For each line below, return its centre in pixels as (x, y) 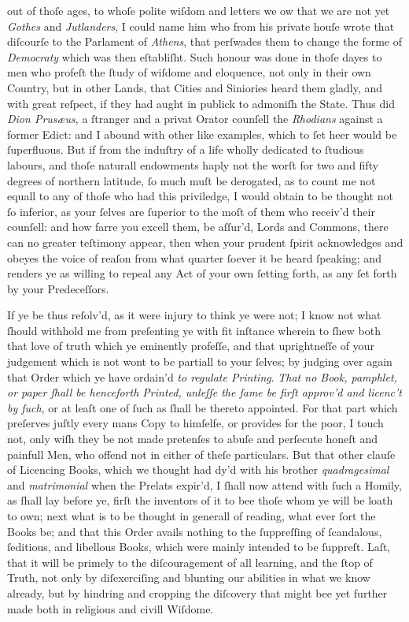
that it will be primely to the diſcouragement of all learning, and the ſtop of (190, 562)
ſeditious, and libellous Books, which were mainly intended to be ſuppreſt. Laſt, (199, 547)
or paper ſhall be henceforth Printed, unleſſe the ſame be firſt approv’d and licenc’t (204, 392)
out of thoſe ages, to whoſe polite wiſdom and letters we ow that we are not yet (199, 10)
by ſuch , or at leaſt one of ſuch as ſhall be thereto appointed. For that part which (203, 407)
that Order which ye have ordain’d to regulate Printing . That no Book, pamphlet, (202, 376)
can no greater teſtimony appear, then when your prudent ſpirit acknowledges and (205, 242)
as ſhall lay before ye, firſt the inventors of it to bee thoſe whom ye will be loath (200, 500)
